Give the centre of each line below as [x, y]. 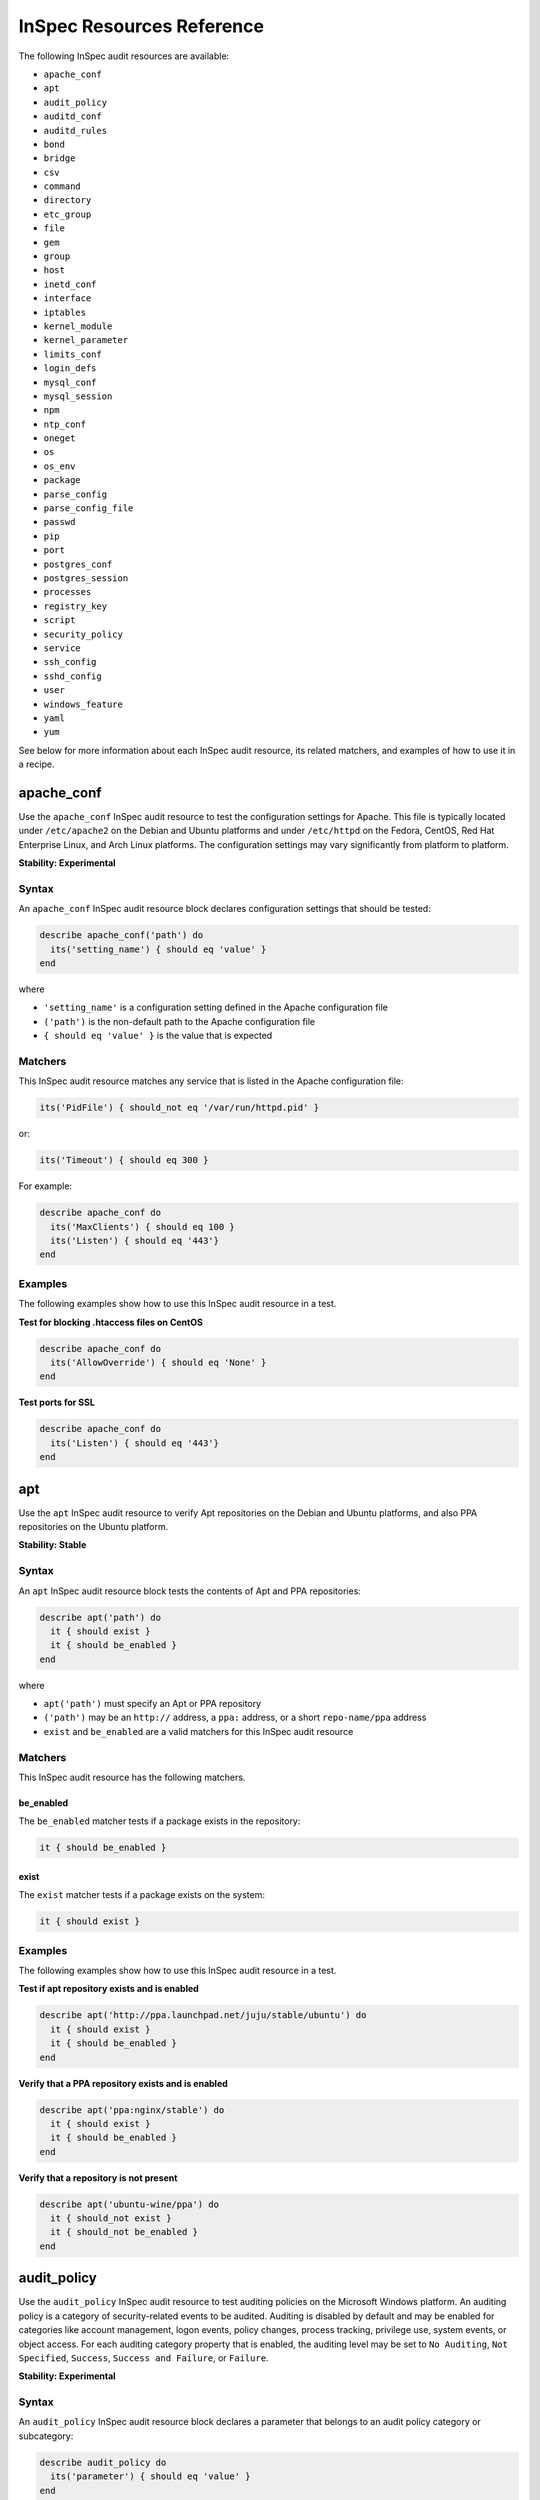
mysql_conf [70, 382]
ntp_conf [65, 424]
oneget [59, 438]
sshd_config [72, 676]
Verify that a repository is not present [98, 2177]
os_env [59, 466]
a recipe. [36, 764]
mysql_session [78, 396]
